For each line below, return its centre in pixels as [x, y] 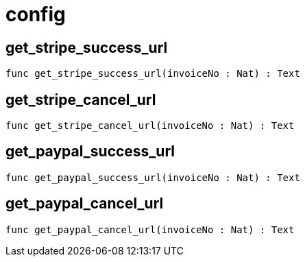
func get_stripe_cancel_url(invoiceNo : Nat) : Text [150, 126]
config [36, 14]
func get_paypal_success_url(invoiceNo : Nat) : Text [153, 177]
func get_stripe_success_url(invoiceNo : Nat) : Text [153, 74]
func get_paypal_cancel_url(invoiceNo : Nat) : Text [150, 229]
